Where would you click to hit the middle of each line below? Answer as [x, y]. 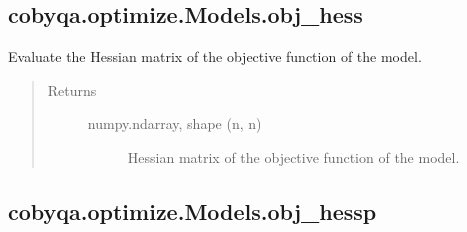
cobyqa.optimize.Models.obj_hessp [192, 210]
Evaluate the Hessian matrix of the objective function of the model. [215, 56]
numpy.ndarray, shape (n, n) [174, 123]
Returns [72, 89]
